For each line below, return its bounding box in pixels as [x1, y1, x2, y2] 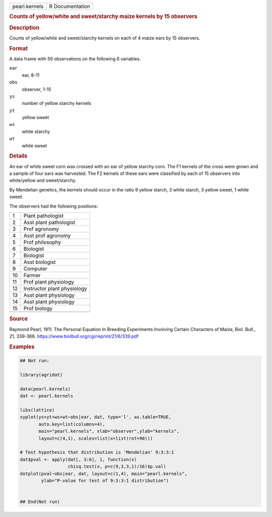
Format [9, 45, 28, 52]
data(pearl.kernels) [20, 386, 71, 392]
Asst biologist [23, 258, 56, 266]
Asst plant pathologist [23, 219, 76, 226]
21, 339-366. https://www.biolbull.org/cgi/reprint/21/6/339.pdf [9, 333, 139, 340]
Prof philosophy [23, 239, 61, 246]
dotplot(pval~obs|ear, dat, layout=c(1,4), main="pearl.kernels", [20, 471, 187, 476]
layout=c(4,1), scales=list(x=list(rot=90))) [38, 435, 153, 441]
